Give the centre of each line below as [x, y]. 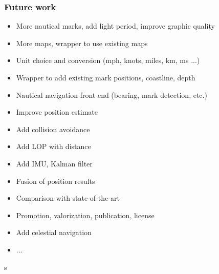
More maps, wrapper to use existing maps [82, 43]
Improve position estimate [57, 112]
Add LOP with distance [53, 146]
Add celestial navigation [54, 232]
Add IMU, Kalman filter [54, 163]
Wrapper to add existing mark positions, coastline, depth [106, 77]
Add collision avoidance [53, 129]
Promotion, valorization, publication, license [85, 215]
